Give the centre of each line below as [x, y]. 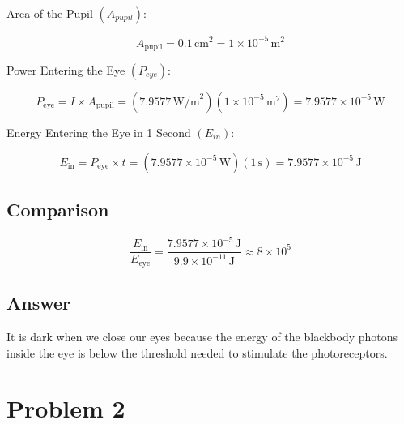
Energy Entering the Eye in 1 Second [99, 132]
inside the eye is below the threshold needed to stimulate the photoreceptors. [197, 352]
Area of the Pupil [50, 13]
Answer [39, 303]
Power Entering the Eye [66, 69]
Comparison [58, 209]
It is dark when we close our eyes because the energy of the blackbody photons [202, 336]
